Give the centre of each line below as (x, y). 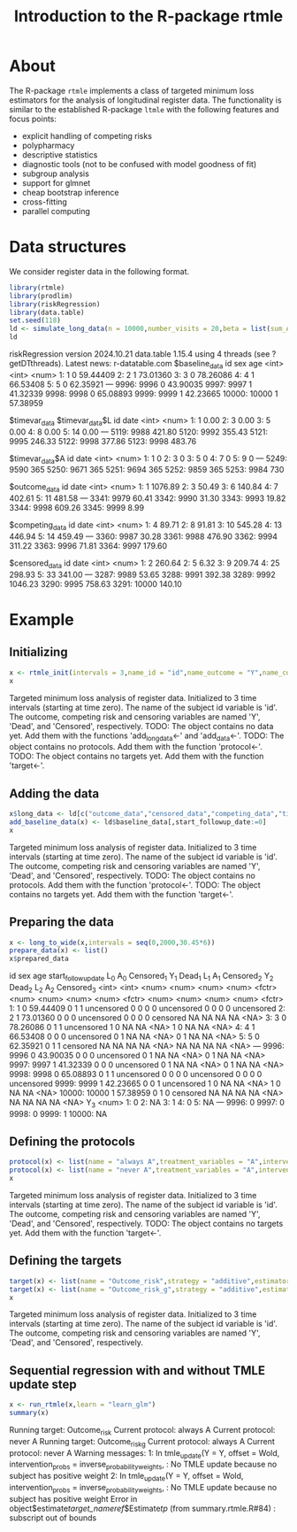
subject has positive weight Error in (73, 1498)
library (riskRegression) (55, 304)
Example (42, 619)
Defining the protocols (72, 1141)
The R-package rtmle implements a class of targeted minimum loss (132, 90)
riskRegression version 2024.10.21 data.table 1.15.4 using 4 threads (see (140, 354)
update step (43, 1384)
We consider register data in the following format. (99, 271)
